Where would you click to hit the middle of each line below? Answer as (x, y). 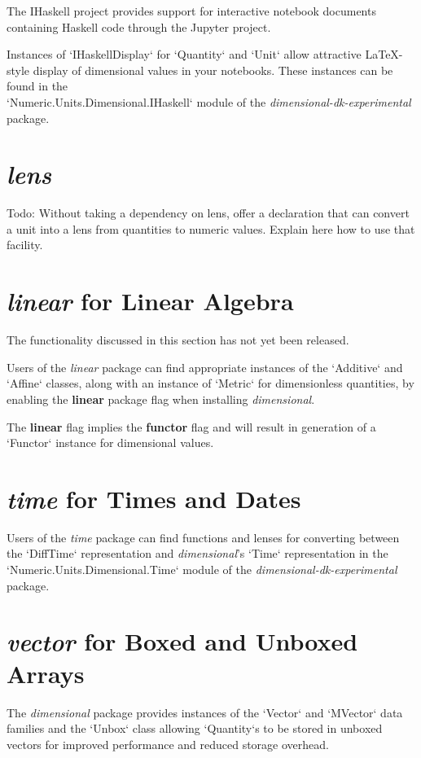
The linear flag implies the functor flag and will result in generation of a (191, 426)
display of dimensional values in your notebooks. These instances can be (213, 70)
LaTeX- (384, 54)
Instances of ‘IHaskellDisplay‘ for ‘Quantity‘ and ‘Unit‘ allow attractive (184, 54)
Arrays (46, 673)
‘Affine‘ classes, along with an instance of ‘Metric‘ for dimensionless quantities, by (210, 383)
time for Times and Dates (154, 498)
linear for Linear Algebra (150, 301)
